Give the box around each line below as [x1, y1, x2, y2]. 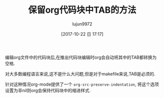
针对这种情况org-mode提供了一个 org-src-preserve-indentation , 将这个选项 [5, 81, 159, 87]
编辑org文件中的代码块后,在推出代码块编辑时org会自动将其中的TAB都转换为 [5, 54, 157, 60]
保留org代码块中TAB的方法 [28, 4, 137, 16]
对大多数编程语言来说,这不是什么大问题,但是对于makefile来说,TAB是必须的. [5, 71, 156, 76]
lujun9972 [72, 21, 93, 27]
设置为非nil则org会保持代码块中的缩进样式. [5, 87, 91, 93]
